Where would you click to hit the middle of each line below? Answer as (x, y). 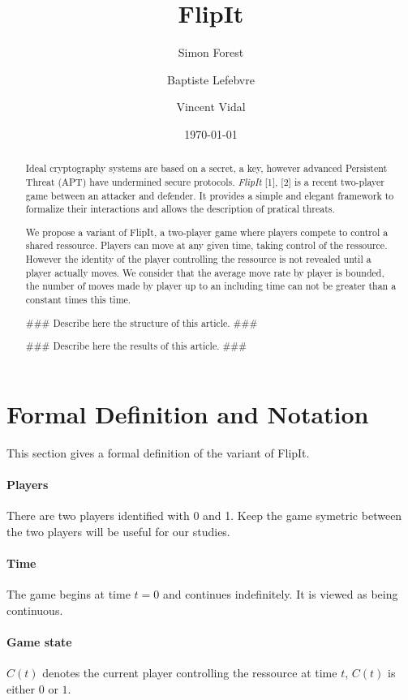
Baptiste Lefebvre (211, 79)
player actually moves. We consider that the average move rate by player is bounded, (205, 272)
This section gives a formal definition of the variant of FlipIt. (158, 452)
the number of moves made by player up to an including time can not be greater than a (211, 286)
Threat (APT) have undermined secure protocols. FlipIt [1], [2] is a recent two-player (205, 181)
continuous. (35, 610)
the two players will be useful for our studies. (118, 531)
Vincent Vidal (211, 107)
